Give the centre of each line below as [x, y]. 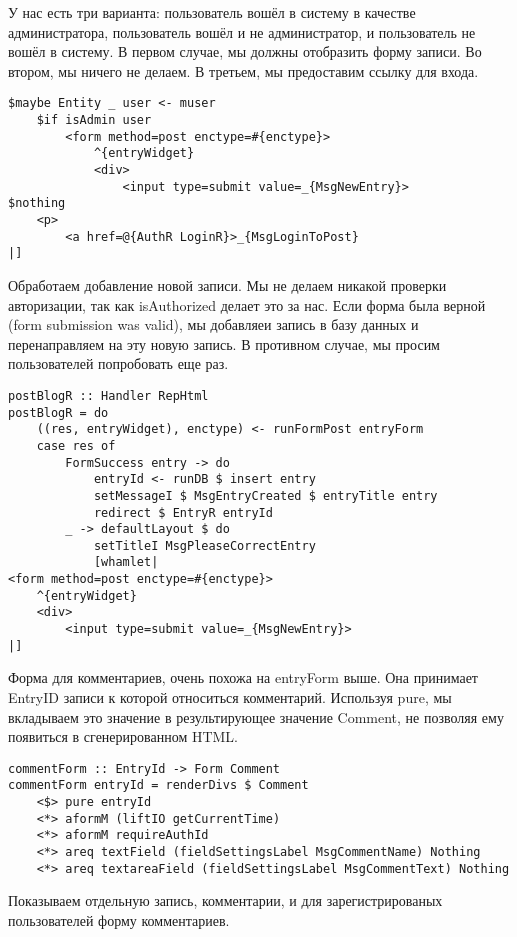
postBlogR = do [58, 412]
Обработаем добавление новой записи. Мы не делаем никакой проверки [227, 284]
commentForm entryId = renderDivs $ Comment [158, 785]
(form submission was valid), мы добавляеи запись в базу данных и [213, 324]
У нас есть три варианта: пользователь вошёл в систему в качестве [212, 12]
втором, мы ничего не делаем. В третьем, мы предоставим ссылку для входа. [243, 70]
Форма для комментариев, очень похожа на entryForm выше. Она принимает [243, 677]
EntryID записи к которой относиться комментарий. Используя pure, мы [230, 697]
